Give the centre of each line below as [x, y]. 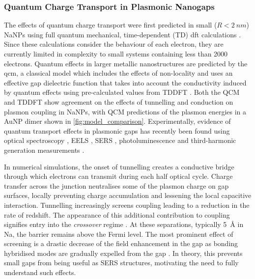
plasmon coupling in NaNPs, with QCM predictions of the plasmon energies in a [125, 111]
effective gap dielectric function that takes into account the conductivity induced [125, 82]
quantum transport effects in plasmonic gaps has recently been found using [117, 130]
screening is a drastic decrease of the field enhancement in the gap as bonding [121, 243]
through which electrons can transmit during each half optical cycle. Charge [118, 176]
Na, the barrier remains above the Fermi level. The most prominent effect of [119, 234]
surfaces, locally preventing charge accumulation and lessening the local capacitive [128, 195]
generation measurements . [44, 150]
